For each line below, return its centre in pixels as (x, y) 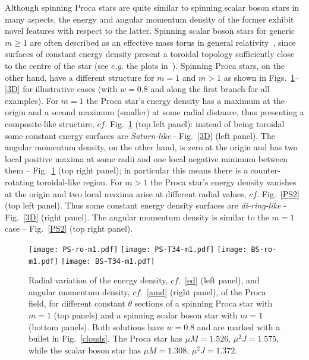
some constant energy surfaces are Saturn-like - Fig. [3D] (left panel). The (140, 135)
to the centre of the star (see (57, 65)
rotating (20, 181)
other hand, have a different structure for (80, 77)
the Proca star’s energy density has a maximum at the (185, 100)
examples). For (32, 100)
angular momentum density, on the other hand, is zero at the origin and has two (151, 147)
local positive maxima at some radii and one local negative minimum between (146, 158)
